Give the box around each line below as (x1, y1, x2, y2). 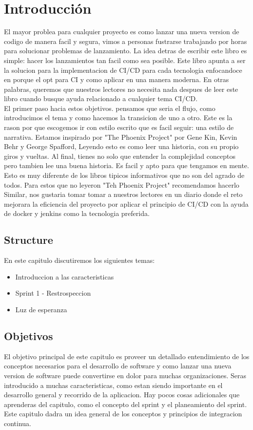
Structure (4, 232, 53, 247)
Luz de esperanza (15, 304, 67, 314)
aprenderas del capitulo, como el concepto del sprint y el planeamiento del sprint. (4, 399, 247, 409)
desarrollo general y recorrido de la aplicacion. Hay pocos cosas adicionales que (4, 389, 240, 400)
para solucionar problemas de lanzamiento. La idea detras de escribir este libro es (4, 45, 247, 56)
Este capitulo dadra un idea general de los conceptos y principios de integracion (4, 408, 242, 419)
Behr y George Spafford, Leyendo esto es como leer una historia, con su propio (4, 141, 239, 151)
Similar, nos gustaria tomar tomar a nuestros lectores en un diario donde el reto (4, 189, 243, 199)
